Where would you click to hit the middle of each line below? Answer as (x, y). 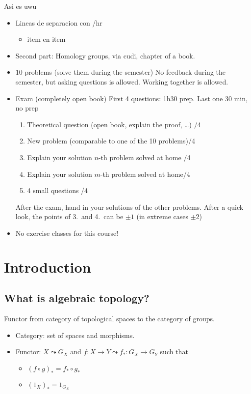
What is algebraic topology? (77, 298)
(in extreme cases (163, 216)
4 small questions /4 (58, 190)
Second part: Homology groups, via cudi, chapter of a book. (105, 55)
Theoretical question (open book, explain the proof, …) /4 (114, 124)
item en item (46, 39)
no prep (27, 108)
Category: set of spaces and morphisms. (75, 335)
